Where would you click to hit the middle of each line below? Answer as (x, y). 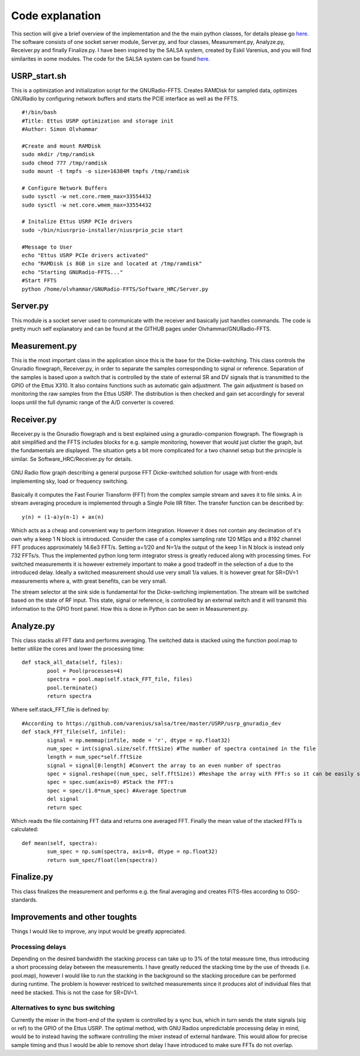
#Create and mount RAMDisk (61, 146)
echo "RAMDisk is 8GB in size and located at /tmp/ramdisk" (112, 264)
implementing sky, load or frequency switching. (70, 481)
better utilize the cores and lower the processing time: (78, 648)
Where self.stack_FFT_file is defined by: (60, 709)
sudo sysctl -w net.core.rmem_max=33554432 (87, 196)
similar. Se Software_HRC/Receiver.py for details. (72, 459)
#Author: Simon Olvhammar (60, 129)
